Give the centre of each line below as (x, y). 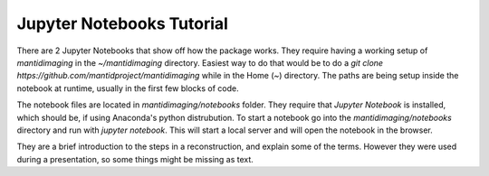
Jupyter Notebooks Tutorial (122, 23)
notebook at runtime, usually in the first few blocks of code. (128, 88)
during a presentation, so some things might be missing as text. (135, 159)
